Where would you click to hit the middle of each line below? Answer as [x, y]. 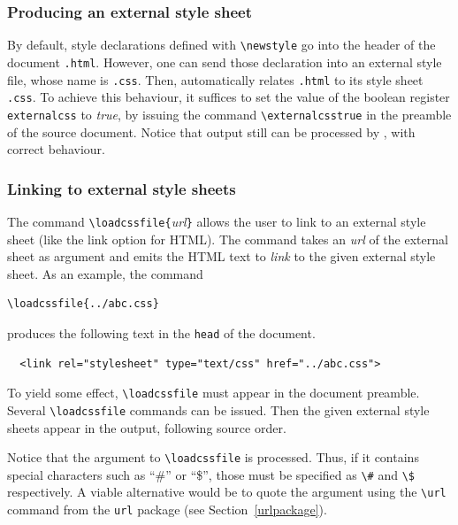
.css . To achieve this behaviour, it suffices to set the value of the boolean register [229, 97]
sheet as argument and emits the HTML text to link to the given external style [221, 256]
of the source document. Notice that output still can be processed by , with [211, 131]
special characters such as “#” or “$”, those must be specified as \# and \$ [211, 474]
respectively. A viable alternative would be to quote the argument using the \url [227, 492]
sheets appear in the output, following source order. [147, 427]
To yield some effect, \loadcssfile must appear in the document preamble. [214, 393]
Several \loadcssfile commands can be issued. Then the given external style [218, 409]
